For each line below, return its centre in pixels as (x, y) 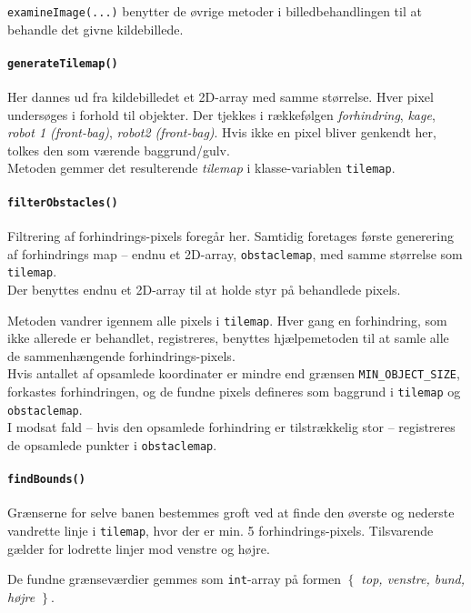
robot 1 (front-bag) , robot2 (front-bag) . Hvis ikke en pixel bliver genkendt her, (222, 132)
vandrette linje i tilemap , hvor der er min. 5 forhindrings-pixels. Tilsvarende (220, 531)
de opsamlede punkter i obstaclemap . (112, 444)
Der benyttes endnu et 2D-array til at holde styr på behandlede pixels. (204, 289)
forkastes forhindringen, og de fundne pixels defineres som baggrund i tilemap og (234, 391)
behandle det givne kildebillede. (95, 29)
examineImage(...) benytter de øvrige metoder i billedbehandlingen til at (215, 11)
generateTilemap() (63, 63)
